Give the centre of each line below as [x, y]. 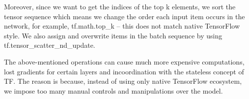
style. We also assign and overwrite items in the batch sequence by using [113, 35]
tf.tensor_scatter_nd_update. [50, 45]
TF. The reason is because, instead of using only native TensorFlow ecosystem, [123, 81]
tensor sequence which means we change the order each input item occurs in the [124, 16]
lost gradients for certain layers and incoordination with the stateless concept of [124, 71]
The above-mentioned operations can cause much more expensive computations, [124, 61]
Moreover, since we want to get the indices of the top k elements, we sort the [120, 6]
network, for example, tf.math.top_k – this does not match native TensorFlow [122, 26]
